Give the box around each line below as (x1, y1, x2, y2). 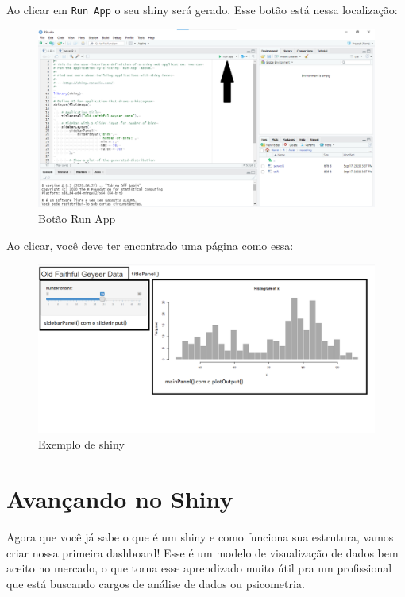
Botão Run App (38, 210, 116, 227)
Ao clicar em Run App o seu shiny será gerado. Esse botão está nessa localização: (6, 2, 398, 17)
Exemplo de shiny (38, 436, 125, 453)
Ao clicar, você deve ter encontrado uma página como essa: (6, 237, 294, 253)
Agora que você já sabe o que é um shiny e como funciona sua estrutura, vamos (6, 528, 394, 545)
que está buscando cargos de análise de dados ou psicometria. (6, 575, 305, 591)
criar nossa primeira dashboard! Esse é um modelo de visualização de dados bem (6, 544, 399, 560)
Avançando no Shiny (6, 483, 233, 515)
